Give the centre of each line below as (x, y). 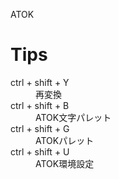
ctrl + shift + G (40, 128)
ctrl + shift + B (40, 105)
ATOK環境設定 (65, 163)
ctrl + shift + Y (40, 82)
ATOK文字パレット (73, 117)
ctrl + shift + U (40, 151)
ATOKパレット (65, 140)
